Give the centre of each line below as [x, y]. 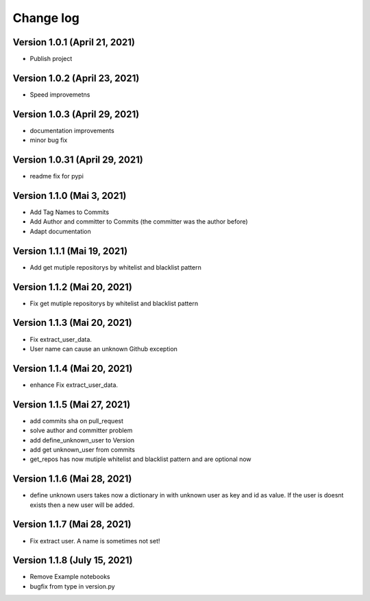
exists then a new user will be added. [82, 505]
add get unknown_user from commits [82, 449]
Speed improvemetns [60, 94]
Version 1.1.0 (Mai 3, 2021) [70, 196]
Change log [46, 18]
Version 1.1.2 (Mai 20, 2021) [73, 287]
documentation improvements [72, 130]
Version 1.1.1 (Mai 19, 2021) [70, 251]
